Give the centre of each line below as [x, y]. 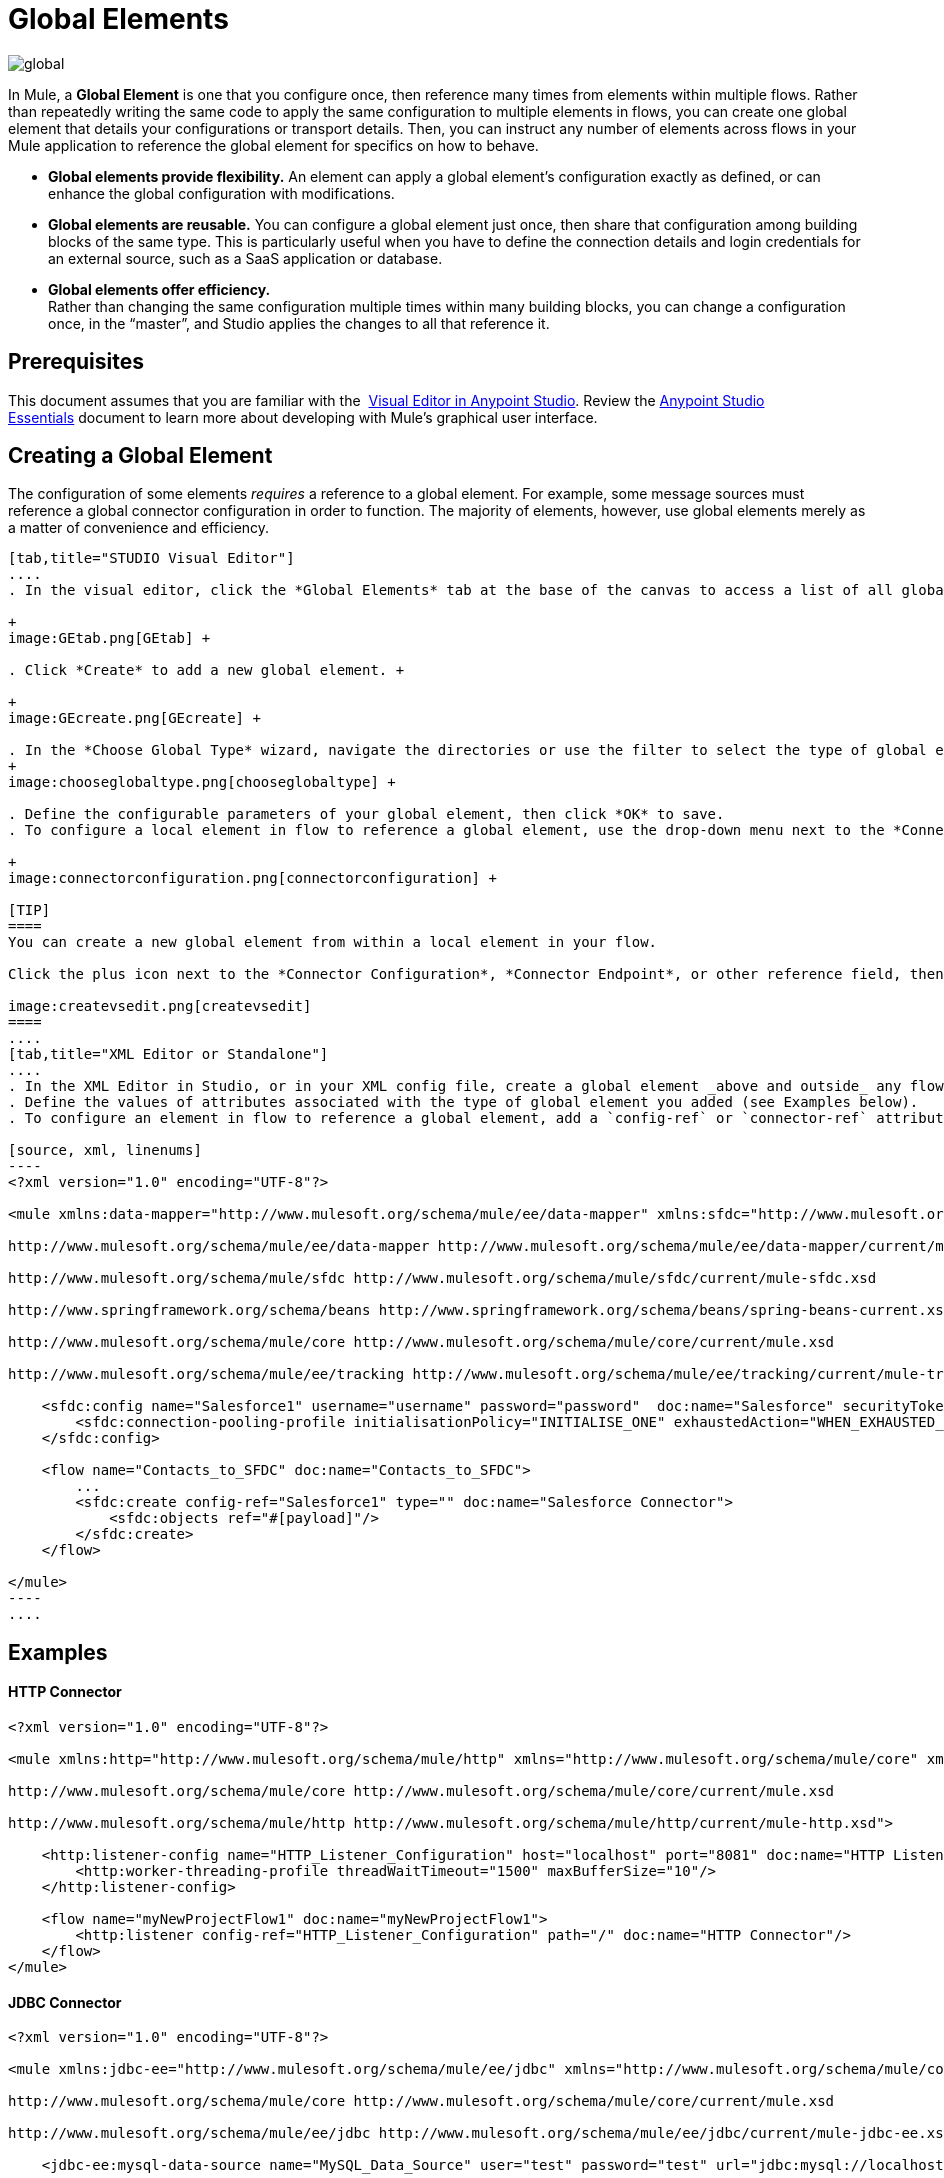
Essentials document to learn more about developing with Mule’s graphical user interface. [303, 417]
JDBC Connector [65, 2002]
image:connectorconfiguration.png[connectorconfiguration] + [252, 878]
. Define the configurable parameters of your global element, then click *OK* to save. [366, 814]
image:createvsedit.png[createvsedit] [160, 1006]
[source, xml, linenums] [105, 1150]
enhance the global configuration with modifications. [221, 193]
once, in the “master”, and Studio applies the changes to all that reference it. [299, 323]
